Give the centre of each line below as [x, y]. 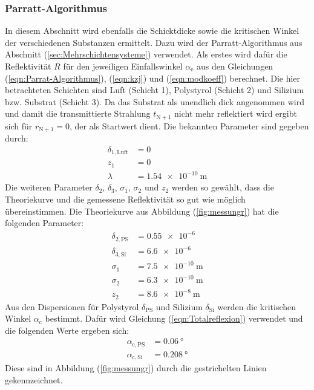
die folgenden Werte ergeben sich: [67, 330]
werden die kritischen [257, 306]
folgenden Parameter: [44, 223]
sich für [19, 125]
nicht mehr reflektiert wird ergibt [236, 113]
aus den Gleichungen [235, 66]
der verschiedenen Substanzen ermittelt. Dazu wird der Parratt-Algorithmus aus [154, 42]
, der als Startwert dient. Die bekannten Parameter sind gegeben [189, 125]
